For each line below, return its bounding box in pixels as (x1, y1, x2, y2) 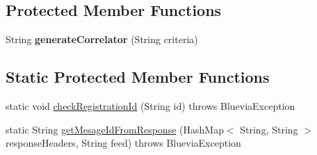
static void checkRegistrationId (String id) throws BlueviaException (6, 99, 295, 113)
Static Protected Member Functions (6, 66, 270, 88)
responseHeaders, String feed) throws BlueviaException (6, 136, 241, 150)
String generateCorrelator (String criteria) (6, 32, 198, 47)
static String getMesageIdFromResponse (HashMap (6, 122, 224, 136)
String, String (240, 122, 298, 136)
